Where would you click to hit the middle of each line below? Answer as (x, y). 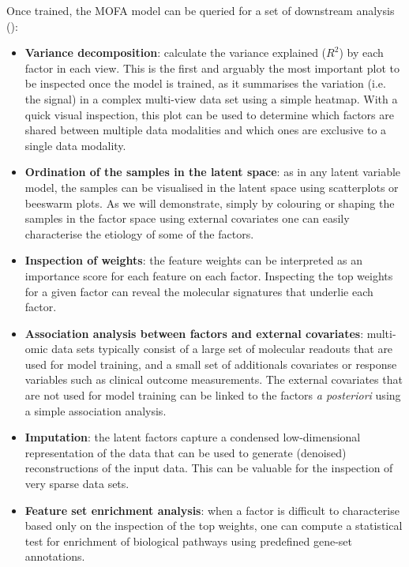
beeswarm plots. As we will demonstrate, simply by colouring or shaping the (210, 203)
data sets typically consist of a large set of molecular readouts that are (222, 349)
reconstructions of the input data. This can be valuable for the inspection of (209, 468)
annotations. (55, 556)
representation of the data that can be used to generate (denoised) (186, 452)
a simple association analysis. (96, 410)
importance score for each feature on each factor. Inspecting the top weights (209, 275)
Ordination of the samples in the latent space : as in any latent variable (213, 172)
